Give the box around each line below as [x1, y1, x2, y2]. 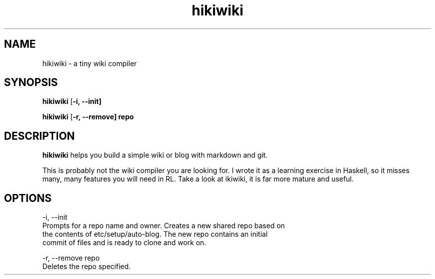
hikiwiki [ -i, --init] [42, 97, 102, 106]
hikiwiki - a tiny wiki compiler [42, 59, 137, 68]
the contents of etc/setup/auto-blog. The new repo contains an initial [42, 230, 268, 239]
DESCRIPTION [4, 129, 75, 142]
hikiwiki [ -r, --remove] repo [42, 112, 134, 121]
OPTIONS [4, 191, 52, 204]
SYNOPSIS [4, 76, 58, 89]
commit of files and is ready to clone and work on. [42, 238, 207, 247]
